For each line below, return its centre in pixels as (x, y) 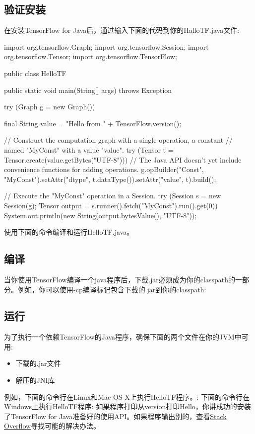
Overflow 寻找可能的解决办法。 (52, 426)
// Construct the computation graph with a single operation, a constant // (118, 140)
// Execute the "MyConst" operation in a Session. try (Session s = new (113, 196)
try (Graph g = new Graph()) (50, 107)
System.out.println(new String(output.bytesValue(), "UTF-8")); (100, 215)
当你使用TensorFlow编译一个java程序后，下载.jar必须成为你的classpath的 (120, 279)
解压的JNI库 (35, 380)
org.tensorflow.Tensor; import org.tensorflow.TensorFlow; (91, 56)
